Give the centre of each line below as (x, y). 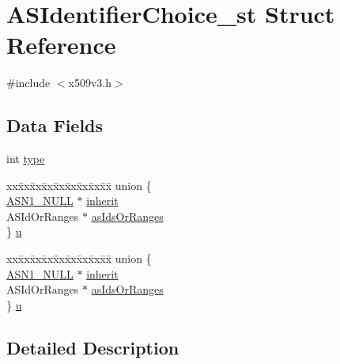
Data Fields (55, 125)
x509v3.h (90, 83)
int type (26, 159)
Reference (61, 45)
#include (28, 83)
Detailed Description (93, 347)
